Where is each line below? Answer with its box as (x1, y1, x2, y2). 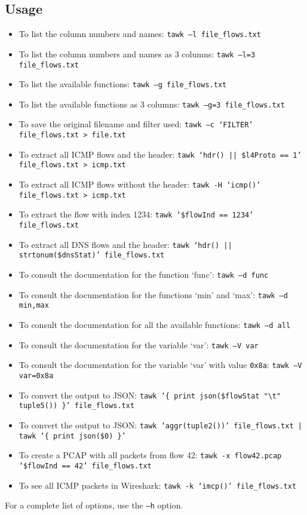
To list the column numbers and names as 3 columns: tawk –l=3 (19, 47, 256, 60)
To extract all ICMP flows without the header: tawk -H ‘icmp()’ (19, 178, 261, 191)
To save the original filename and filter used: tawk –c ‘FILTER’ (19, 118, 253, 130)
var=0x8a (19, 371, 54, 380)
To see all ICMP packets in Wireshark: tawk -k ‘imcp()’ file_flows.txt (19, 479, 297, 491)
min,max (19, 301, 49, 310)
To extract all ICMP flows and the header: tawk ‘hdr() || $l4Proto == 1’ (19, 148, 302, 160)
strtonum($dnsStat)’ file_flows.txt (19, 251, 165, 260)
